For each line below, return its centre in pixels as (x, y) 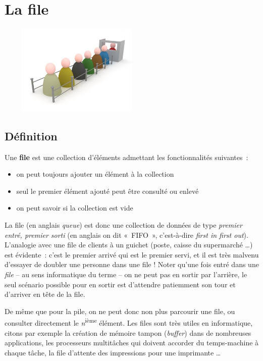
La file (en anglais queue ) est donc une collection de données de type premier (123, 224)
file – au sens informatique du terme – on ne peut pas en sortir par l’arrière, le (126, 274)
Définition (31, 136)
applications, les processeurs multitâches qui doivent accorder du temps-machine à (132, 343)
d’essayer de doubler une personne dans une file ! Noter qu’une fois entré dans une (132, 264)
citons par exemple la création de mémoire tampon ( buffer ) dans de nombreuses (128, 332)
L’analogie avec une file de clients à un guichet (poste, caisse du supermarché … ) (129, 245)
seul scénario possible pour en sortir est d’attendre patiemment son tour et (120, 284)
